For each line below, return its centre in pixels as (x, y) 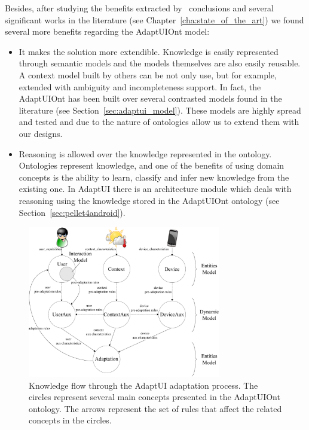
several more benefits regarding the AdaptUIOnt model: (107, 31)
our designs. (41, 133)
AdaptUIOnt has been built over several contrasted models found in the (150, 98)
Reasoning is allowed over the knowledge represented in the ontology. (145, 153)
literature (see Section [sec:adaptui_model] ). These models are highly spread (160, 110)
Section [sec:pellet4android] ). (72, 212)
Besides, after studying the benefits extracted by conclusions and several (140, 8)
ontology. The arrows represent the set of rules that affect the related (155, 408)
